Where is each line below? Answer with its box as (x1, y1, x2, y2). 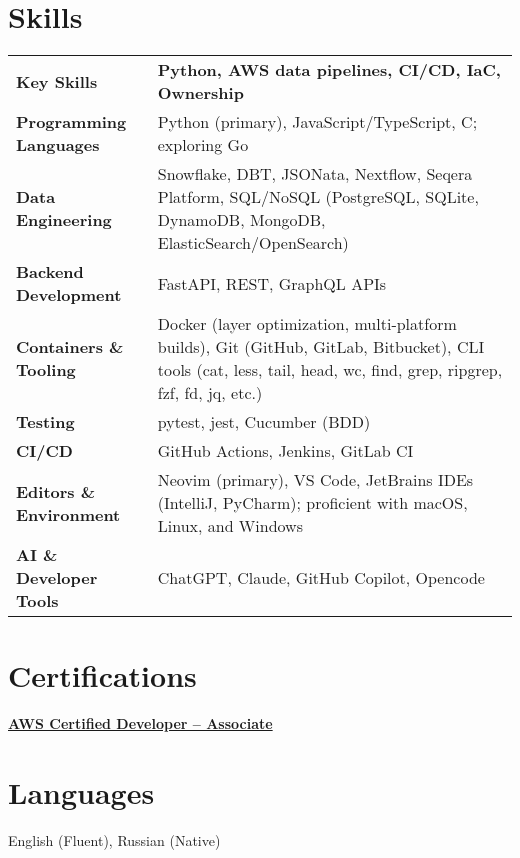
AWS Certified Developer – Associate (8, 713, 273, 734)
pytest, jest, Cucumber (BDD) (157, 410, 371, 434)
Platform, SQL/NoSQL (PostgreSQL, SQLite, (157, 185, 479, 209)
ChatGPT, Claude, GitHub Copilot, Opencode (157, 566, 485, 590)
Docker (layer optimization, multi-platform (157, 312, 457, 336)
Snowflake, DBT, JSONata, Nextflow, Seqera (157, 162, 473, 186)
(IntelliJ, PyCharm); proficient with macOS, (157, 491, 468, 515)
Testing (16, 410, 75, 434)
